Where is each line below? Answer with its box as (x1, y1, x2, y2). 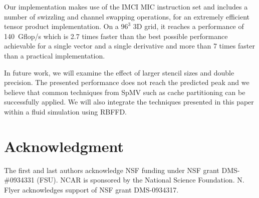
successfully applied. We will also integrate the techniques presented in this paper (4, 96, 254, 107)
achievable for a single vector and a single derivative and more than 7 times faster (4, 40, 255, 51)
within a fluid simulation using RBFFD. (4, 106, 127, 116)
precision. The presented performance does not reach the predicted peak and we (4, 77, 249, 87)
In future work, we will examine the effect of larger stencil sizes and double (4, 67, 234, 77)
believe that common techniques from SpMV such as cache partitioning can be (4, 86, 245, 97)
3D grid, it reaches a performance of (133, 21, 244, 31)
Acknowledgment (4, 135, 124, 156)
